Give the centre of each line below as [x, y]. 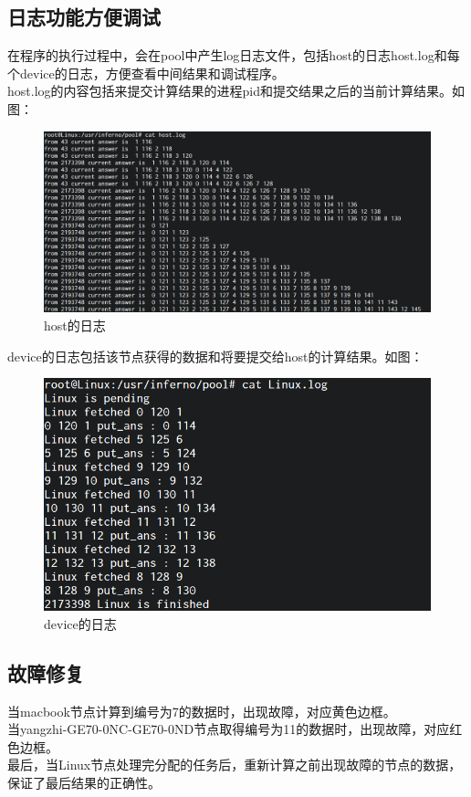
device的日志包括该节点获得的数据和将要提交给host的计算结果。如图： [215, 356]
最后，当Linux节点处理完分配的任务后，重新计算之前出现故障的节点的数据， [235, 765]
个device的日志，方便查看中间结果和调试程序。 [146, 73]
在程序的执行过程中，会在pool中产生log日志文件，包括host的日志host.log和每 [234, 55]
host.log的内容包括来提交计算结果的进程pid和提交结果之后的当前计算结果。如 [236, 91]
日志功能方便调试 [84, 17]
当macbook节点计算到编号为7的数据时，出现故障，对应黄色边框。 [202, 711]
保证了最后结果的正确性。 [84, 782]
